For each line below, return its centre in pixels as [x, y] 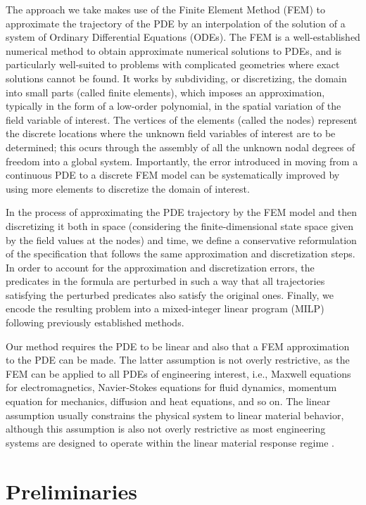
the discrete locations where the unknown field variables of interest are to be [171, 133]
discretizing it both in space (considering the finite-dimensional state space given [180, 225]
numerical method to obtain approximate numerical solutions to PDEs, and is [174, 50]
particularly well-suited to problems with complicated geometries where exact [173, 64]
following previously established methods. [95, 322]
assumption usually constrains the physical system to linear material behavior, [175, 415]
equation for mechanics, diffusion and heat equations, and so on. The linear [168, 401]
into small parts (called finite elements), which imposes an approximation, [165, 92]
